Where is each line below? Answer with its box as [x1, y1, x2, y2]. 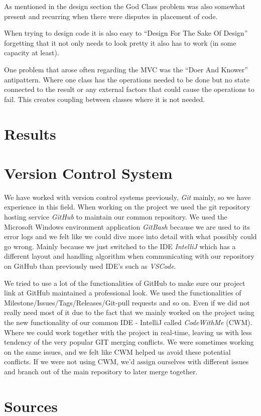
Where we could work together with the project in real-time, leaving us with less [4, 327, 252, 337]
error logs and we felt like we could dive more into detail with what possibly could [4, 231, 257, 242]
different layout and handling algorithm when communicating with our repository [4, 251, 254, 261]
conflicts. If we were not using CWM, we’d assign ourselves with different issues [4, 356, 249, 367]
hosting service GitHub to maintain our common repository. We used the [4, 212, 227, 222]
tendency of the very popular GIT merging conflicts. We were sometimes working [4, 337, 254, 347]
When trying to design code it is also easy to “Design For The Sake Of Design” [4, 28, 248, 38]
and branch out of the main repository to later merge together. [4, 366, 198, 376]
